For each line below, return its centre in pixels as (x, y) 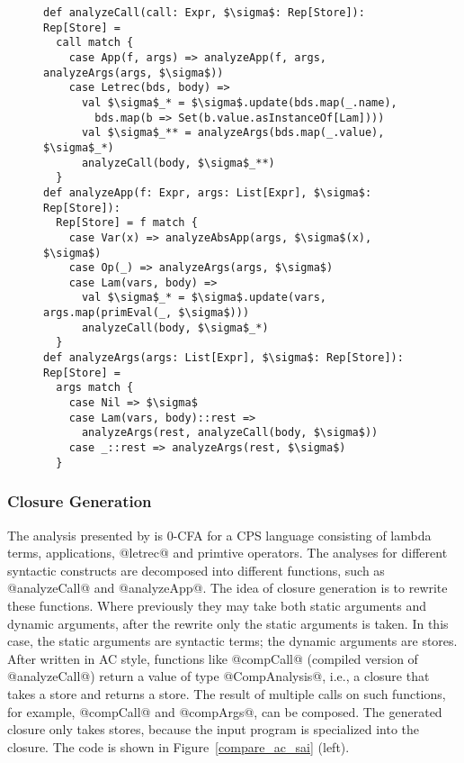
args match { (95, 388)
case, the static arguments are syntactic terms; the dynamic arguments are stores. (232, 641)
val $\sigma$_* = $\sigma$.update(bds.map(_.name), (239, 102)
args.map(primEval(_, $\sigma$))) (147, 313)
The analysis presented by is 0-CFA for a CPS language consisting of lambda (219, 535)
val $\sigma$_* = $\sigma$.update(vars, (204, 298)
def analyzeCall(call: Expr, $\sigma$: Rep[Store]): (204, 13)
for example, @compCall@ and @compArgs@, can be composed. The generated (225, 711)
